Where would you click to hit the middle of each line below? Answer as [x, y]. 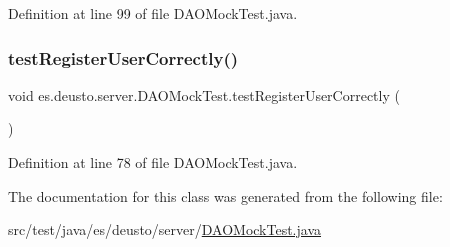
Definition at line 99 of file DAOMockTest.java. [153, 13]
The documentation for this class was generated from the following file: [225, 195]
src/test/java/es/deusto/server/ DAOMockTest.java [165, 229]
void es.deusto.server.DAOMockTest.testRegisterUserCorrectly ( [204, 94]
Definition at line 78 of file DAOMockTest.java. [153, 162]
